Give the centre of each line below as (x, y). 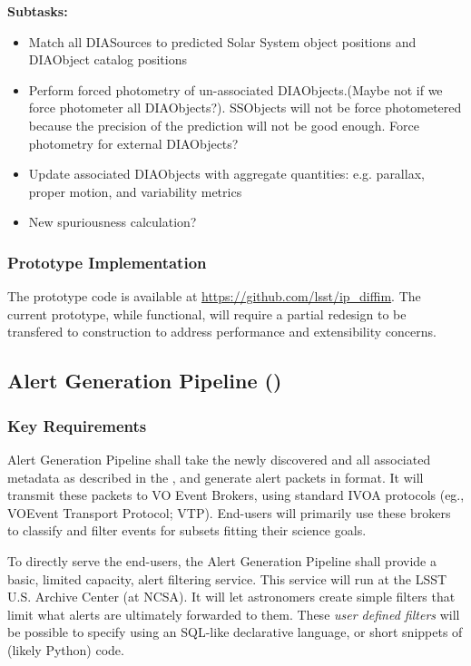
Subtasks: (38, 11)
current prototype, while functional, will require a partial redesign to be (207, 313)
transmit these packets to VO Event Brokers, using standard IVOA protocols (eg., (236, 495)
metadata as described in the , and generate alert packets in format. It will (216, 477)
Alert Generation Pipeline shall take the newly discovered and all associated (219, 459)
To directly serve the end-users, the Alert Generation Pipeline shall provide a (222, 560)
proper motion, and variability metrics (135, 191)
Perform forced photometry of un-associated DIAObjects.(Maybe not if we (235, 89)
